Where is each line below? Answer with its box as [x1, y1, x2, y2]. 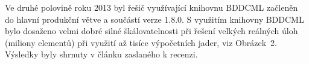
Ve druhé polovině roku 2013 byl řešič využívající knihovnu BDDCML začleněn [5, 1, 298, 13]
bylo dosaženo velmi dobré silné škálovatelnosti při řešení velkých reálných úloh [5, 25, 298, 37]
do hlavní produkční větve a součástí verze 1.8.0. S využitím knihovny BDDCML [5, 13, 304, 25]
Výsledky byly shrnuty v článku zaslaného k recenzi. [5, 48, 198, 60]
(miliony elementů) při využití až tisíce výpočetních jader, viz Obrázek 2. [5, 36, 277, 48]
